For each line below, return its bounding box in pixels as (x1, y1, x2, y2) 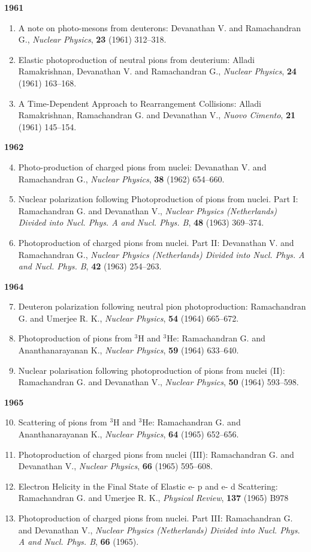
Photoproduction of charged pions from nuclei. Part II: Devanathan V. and (18, 236, 294, 248)
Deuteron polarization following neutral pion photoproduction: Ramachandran (18, 300, 306, 313)
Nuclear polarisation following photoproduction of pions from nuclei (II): (18, 364, 285, 376)
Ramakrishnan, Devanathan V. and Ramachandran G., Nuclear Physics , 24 (18, 65, 297, 77)
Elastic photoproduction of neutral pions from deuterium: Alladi (18, 53, 255, 65)
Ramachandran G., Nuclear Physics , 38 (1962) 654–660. (18, 172, 225, 185)
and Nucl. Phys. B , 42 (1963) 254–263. (18, 260, 162, 272)
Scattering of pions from (18, 416, 107, 428)
